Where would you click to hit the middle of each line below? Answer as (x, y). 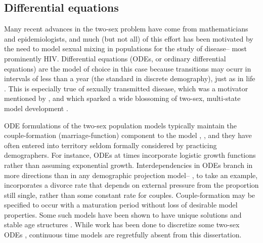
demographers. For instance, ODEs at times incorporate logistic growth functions (130, 155)
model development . (36, 108)
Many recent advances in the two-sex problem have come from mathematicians (126, 29)
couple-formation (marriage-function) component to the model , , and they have (128, 135)
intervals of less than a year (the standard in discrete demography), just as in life (130, 78)
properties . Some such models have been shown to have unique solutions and (123, 214)
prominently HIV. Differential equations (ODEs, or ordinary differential (115, 58)
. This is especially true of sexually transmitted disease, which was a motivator (126, 88)
